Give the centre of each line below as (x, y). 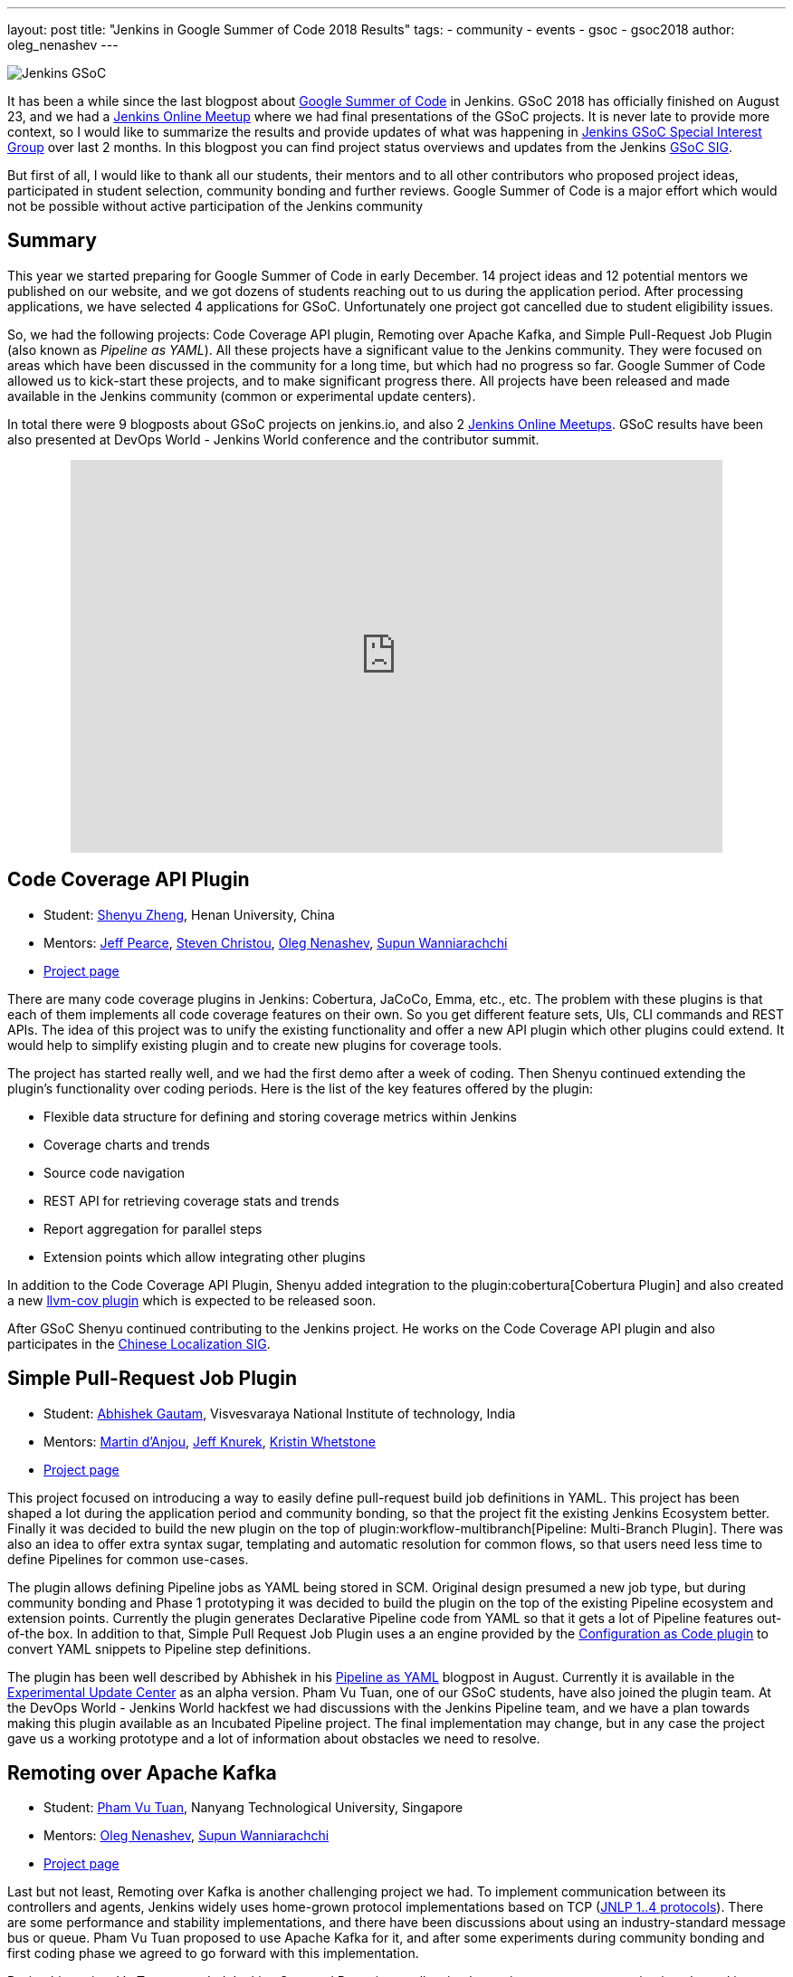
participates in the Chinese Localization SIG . (139, 1343)
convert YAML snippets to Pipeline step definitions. (159, 1648)
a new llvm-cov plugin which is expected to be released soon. (192, 1300)
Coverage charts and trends (127, 1144)
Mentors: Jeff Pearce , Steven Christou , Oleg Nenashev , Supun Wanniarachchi (276, 942)
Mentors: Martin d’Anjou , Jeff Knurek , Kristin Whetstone (210, 1441)
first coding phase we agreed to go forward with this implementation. (213, 1953)
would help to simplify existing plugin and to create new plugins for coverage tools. (255, 1045)
